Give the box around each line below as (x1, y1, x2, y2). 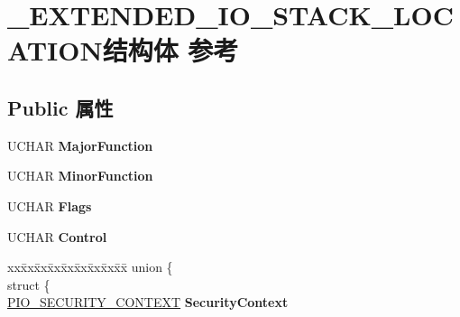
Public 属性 (7, 93, 114, 121)
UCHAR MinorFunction (7, 166, 153, 185)
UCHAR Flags (7, 196, 92, 215)
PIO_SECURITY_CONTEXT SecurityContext (7, 293, 289, 312)
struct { (7, 275, 51, 294)
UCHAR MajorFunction (7, 135, 153, 154)
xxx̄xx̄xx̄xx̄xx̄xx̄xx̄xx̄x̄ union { (7, 257, 173, 276)
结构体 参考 (102, 32, 239, 69)
